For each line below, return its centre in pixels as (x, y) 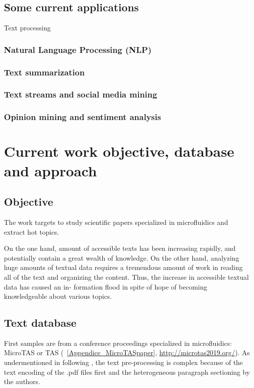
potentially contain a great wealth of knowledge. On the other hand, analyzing (122, 257)
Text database (40, 323)
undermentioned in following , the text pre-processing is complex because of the (124, 362)
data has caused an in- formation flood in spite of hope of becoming (106, 286)
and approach (50, 170)
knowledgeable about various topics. (58, 296)
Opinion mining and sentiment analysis (82, 117)
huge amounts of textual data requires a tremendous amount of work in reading (123, 267)
